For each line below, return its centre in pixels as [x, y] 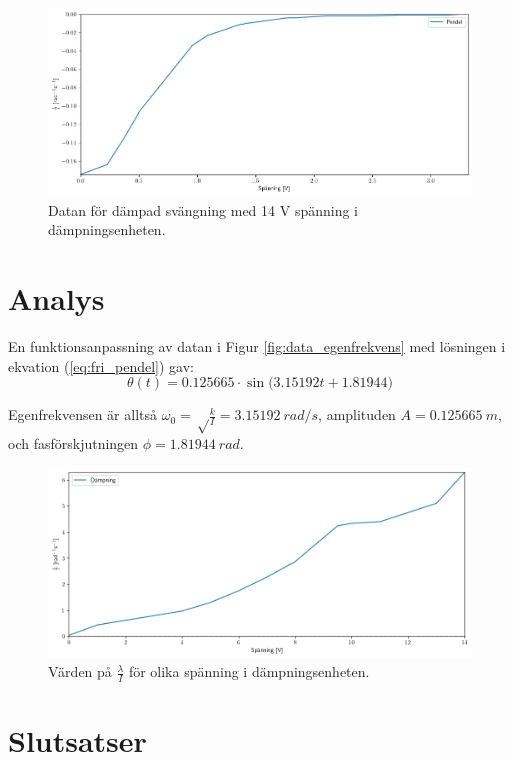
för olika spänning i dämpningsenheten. [249, 671]
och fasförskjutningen [73, 443]
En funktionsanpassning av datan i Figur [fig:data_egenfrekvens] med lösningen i [257, 345]
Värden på [80, 671]
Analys [56, 297]
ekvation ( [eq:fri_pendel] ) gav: [101, 365]
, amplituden [357, 414]
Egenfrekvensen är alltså [82, 414]
